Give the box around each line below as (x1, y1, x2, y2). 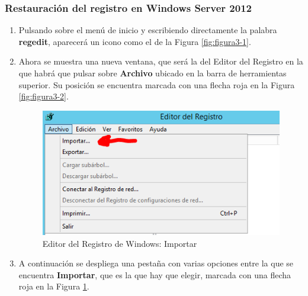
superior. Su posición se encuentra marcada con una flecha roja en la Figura (18, 78, 295, 91)
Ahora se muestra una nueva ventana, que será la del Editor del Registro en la (18, 55, 303, 67)
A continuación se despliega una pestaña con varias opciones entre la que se (18, 257, 294, 269)
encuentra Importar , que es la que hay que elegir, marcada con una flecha (18, 268, 291, 281)
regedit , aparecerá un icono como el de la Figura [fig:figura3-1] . (18, 35, 251, 47)
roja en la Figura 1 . (18, 280, 89, 292)
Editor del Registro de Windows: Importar (42, 237, 197, 249)
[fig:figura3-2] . (18, 90, 69, 102)
